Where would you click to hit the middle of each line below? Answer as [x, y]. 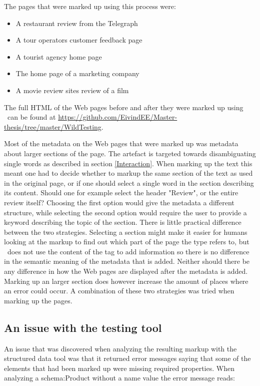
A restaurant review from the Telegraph [77, 23]
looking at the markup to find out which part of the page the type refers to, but [127, 242]
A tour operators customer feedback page [79, 40]
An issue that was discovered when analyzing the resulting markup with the [120, 348]
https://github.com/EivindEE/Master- [118, 117]
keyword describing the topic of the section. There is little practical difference [123, 222]
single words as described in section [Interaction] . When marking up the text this [128, 163]
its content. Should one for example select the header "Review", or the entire [121, 192]
